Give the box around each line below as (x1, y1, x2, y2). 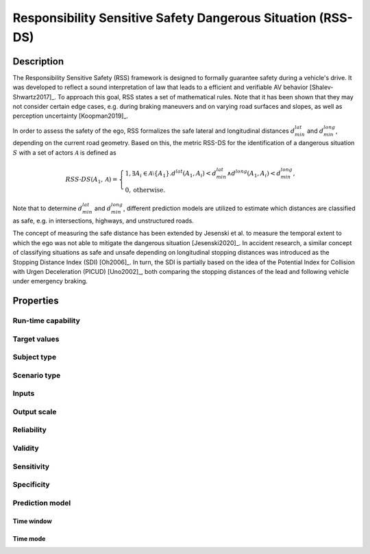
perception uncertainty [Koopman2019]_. (12, 112, 129, 120)
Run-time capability (12, 316, 80, 325)
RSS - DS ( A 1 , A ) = (65, 175, 118, 185)
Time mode (12, 534, 46, 542)
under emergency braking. (12, 277, 88, 286)
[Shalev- (309, 83, 334, 92)
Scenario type (12, 370, 61, 380)
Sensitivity (12, 462, 50, 471)
